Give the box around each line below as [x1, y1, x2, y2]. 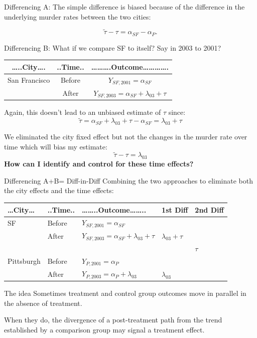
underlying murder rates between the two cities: [4, 11, 151, 22]
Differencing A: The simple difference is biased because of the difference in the [4, 2, 245, 12]
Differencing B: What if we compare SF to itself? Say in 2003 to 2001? [4, 42, 221, 53]
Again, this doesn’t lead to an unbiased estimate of [4, 107, 161, 117]
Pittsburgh [8, 256, 41, 266]
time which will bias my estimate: [4, 141, 107, 151]
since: [168, 107, 186, 117]
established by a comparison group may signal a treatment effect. [4, 324, 205, 335]
